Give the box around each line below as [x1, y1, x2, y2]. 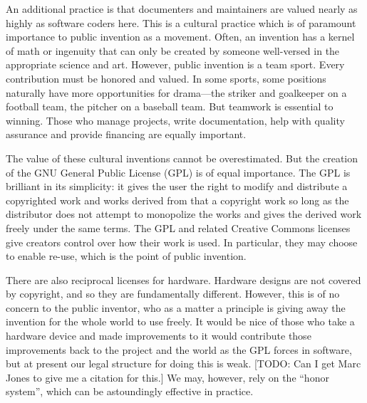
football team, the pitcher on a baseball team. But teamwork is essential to [6, 99, 334, 114]
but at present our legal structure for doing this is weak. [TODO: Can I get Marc [6, 356, 361, 371]
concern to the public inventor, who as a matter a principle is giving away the [6, 300, 346, 315]
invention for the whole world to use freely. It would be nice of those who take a [6, 314, 355, 329]
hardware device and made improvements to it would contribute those [6, 328, 311, 343]
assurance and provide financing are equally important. [6, 127, 247, 142]
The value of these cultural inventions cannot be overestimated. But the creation [6, 150, 358, 165]
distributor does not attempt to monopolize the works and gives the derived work [6, 206, 362, 221]
